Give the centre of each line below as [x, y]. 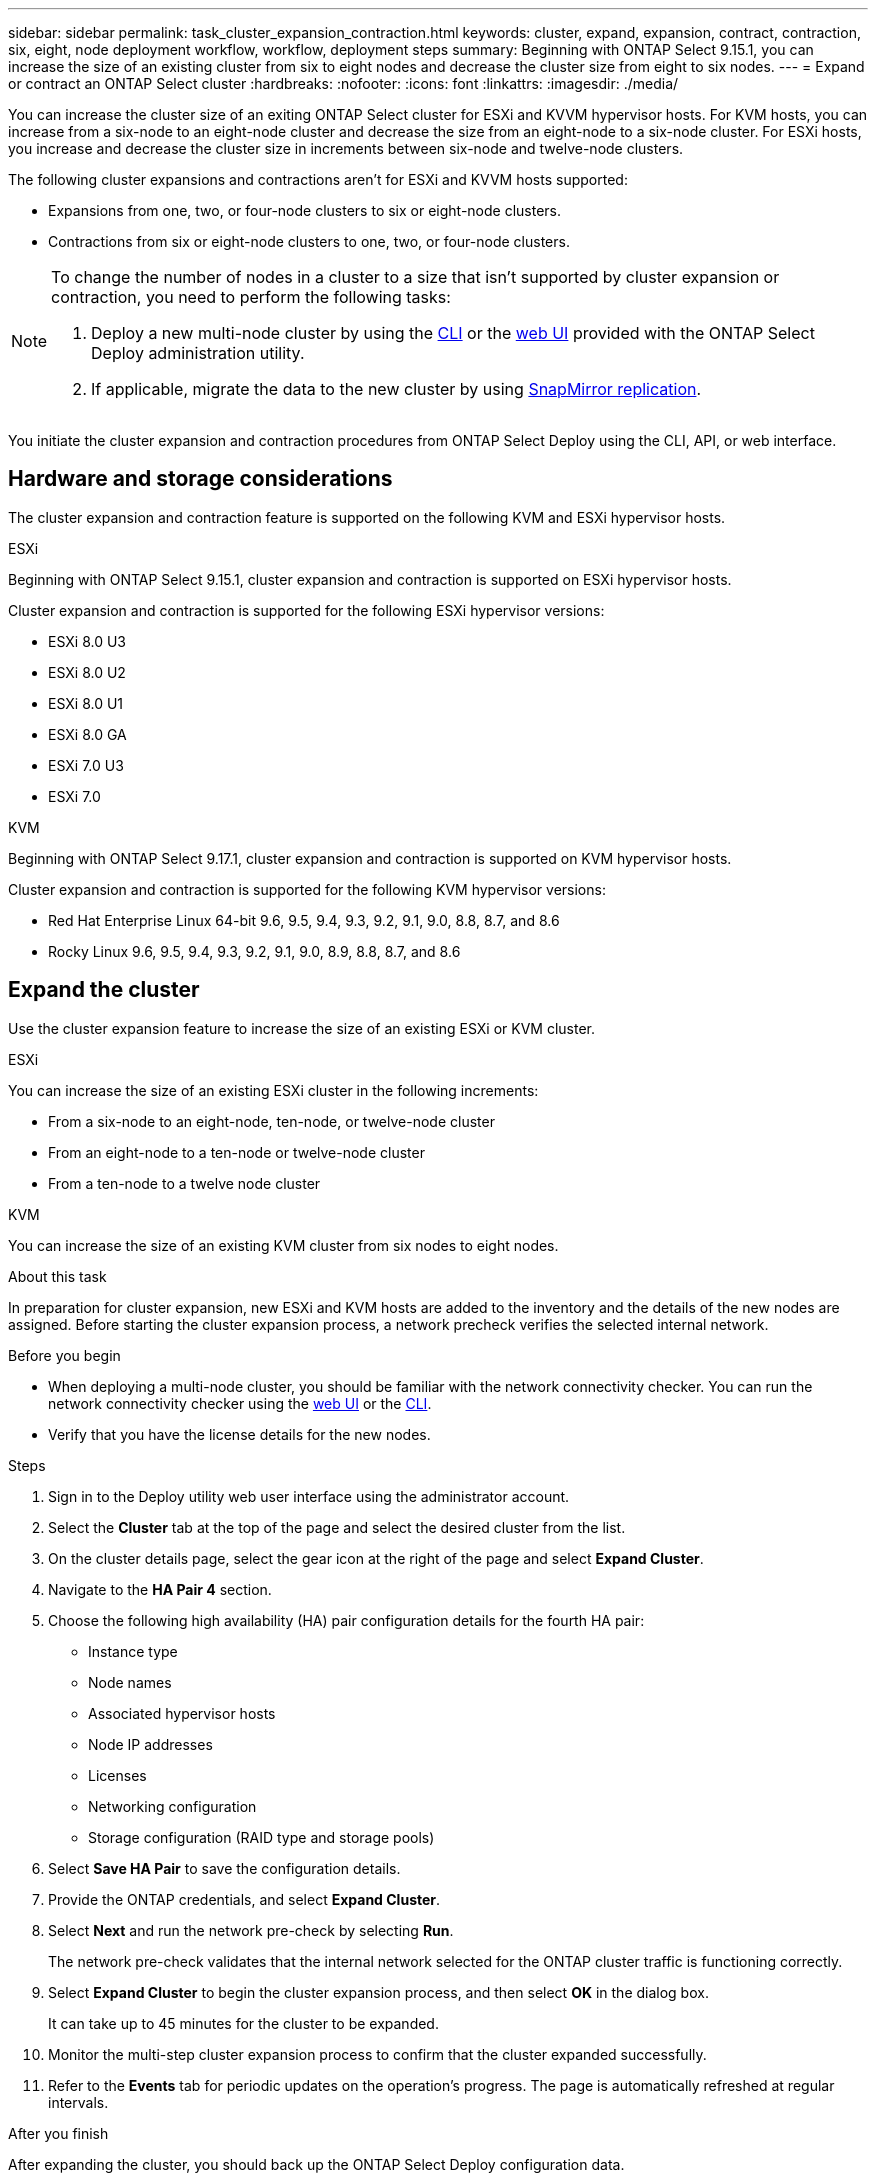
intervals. [78, 2102]
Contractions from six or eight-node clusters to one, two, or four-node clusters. [309, 241]
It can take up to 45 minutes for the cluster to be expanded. [243, 2023]
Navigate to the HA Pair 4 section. [160, 1589]
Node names [130, 1682]
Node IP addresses [150, 1744]
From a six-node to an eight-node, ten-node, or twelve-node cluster [271, 1121]
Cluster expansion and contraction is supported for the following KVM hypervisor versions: [307, 889]
